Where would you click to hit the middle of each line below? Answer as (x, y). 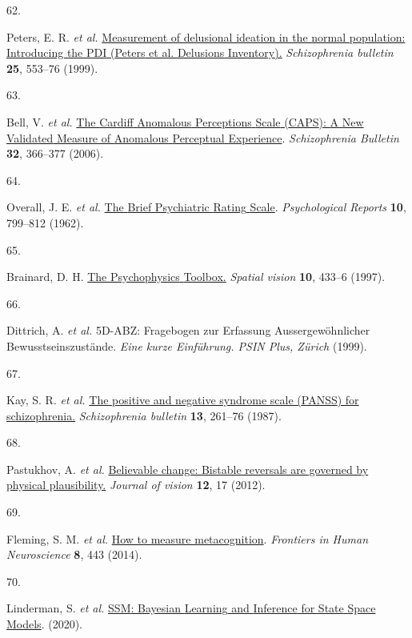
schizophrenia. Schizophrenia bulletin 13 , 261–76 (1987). (144, 415)
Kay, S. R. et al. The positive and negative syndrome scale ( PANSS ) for (183, 400)
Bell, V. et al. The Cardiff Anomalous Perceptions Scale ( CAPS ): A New (185, 121)
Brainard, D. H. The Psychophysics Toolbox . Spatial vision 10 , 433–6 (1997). (196, 277)
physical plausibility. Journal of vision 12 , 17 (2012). (136, 485)
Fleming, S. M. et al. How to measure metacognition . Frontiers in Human (188, 538)
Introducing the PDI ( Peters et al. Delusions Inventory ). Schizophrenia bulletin (200, 52)
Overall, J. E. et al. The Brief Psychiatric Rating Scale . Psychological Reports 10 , (206, 207)
